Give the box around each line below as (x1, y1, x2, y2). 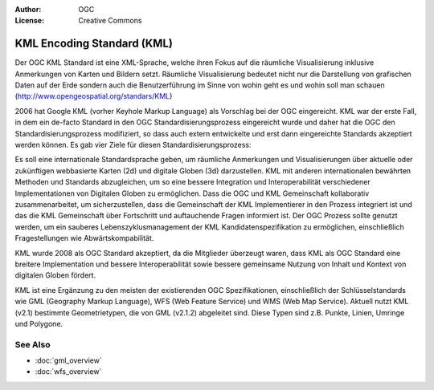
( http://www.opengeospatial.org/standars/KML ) (14, 91, 173, 101)
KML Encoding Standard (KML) (14, 37, 173, 51)
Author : (14, 5, 42, 14)
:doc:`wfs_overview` (35, 367, 102, 376)
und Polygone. (14, 319, 63, 328)
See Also (14, 339, 51, 350)
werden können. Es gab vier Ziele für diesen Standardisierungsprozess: (14, 140, 252, 150)
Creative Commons (78, 16, 142, 26)
